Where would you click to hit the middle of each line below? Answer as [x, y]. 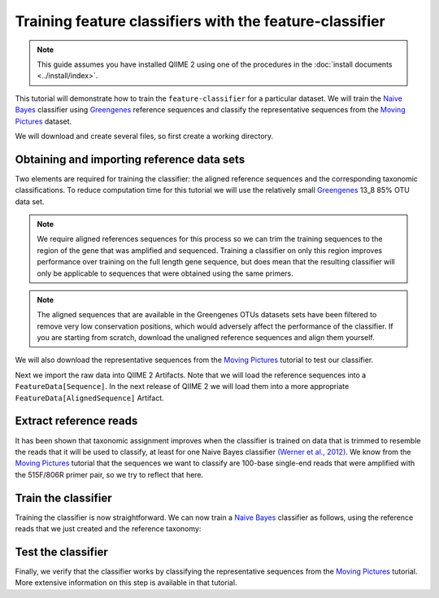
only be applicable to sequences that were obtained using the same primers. [165, 273]
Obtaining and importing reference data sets [130, 159]
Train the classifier [64, 498]
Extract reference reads [76, 421]
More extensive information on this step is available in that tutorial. [126, 583]
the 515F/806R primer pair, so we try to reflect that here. [109, 474]
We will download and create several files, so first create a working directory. [144, 136]
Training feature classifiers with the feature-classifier [200, 21]
